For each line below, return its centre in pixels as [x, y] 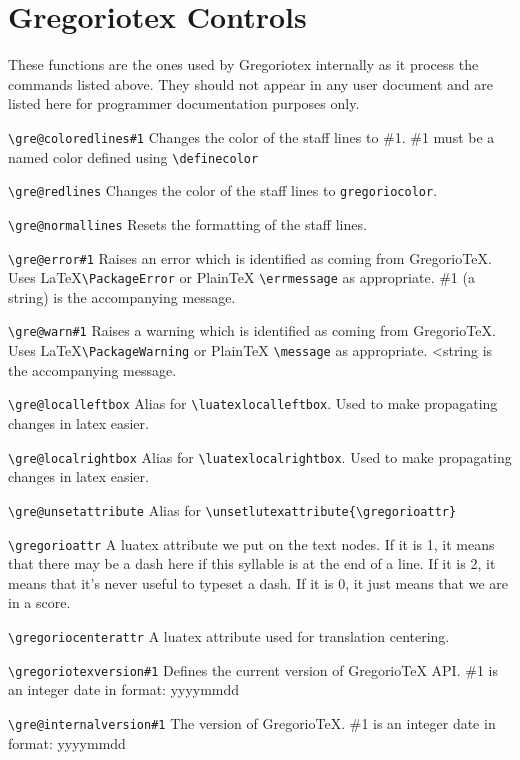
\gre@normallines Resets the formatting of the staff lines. [187, 223]
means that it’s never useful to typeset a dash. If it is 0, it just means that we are [258, 582]
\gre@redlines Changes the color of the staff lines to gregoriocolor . [223, 190]
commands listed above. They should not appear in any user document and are [250, 83]
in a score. [39, 602]
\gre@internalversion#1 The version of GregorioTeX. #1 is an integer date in [252, 722]
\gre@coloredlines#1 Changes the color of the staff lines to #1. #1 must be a [251, 136]
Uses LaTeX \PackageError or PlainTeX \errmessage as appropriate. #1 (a [241, 277]
